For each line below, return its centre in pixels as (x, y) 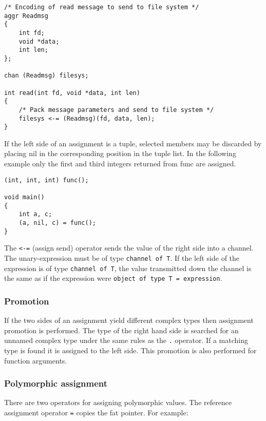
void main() (24, 197)
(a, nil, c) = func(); (57, 223)
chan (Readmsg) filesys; (46, 76)
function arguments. (36, 360)
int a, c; (35, 214)
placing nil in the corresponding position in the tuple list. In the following (120, 153)
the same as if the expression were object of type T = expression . (113, 278)
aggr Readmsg (26, 16)
